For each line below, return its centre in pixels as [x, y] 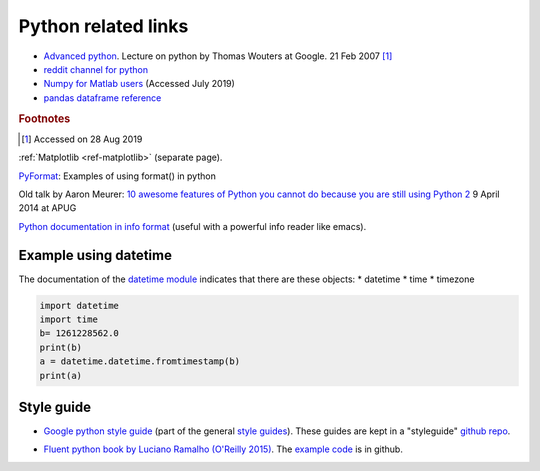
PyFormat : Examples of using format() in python [117, 176]
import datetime [79, 305]
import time [69, 319]
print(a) [61, 375]
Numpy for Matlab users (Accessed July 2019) [139, 84]
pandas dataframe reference [102, 97]
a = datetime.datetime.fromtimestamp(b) [139, 361]
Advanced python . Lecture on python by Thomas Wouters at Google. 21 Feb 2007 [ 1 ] [218, 56]
